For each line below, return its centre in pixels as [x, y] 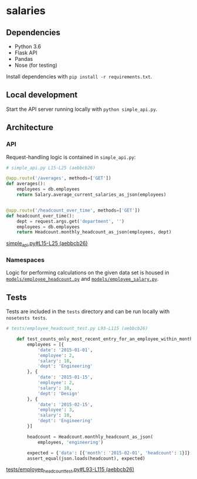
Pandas [24, 59]
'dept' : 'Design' [59, 393]
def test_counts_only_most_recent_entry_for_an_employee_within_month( [106, 339]
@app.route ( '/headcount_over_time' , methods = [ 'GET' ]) [73, 210]
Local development [42, 95]
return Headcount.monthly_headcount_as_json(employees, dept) [94, 232]
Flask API [26, 53]
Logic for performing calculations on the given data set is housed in [88, 273]
